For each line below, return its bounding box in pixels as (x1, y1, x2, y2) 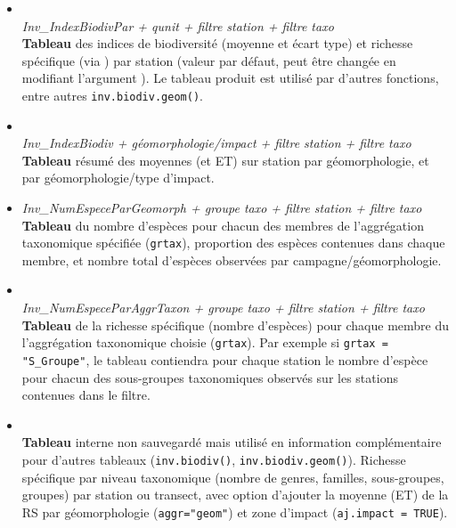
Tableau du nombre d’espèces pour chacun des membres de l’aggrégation (21, 215, 424, 234)
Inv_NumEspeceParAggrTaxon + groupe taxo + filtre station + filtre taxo (21, 298, 425, 317)
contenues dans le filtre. (21, 386, 151, 404)
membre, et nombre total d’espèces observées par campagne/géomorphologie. (21, 250, 442, 269)
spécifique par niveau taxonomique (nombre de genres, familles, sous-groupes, (21, 467, 444, 486)
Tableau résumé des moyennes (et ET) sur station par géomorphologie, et (21, 150, 429, 169)
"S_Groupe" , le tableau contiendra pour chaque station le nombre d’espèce (21, 350, 428, 369)
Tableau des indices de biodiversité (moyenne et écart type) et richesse (21, 34, 413, 53)
